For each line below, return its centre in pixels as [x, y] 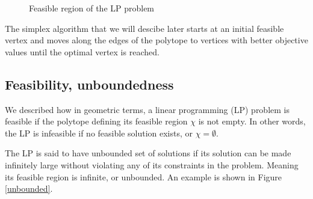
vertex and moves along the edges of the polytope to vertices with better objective [156, 40]
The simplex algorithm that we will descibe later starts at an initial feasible [144, 28]
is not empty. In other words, [252, 121]
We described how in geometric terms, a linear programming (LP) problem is [147, 109]
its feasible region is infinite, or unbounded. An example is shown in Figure [144, 176]
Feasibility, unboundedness [89, 84]
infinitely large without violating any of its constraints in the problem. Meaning [152, 164]
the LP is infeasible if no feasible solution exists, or [99, 133]
